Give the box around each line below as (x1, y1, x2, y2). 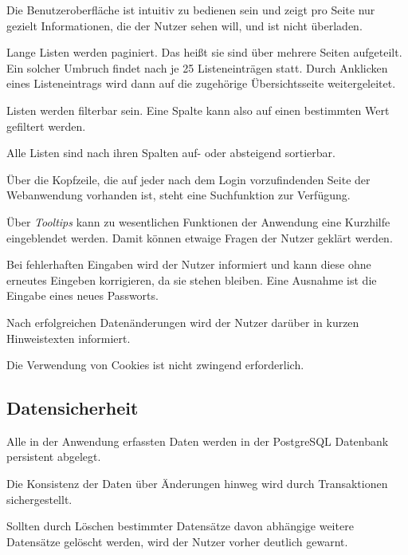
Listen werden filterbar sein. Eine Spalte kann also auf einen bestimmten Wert (6, 101, 390, 118)
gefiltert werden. (6, 117, 86, 134)
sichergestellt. (6, 490, 73, 507)
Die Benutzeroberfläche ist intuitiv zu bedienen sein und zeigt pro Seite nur (6, 2, 375, 18)
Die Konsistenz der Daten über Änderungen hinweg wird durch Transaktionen (6, 475, 388, 492)
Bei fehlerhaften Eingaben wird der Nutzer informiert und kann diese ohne (6, 256, 371, 273)
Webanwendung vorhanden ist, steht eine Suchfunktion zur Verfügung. (6, 187, 351, 203)
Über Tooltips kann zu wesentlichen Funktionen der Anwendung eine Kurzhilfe (6, 213, 390, 230)
